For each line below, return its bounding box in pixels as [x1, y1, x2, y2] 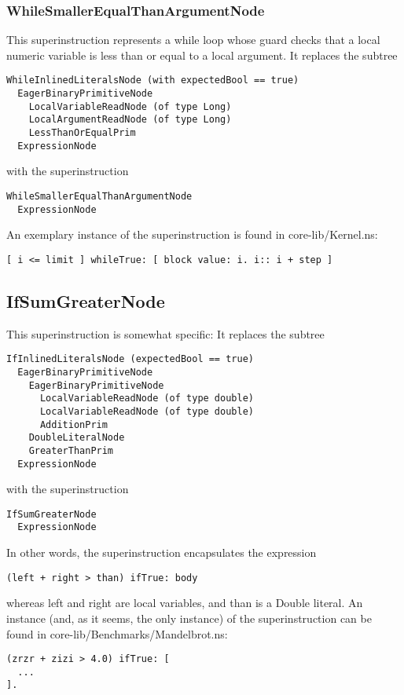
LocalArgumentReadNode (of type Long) [28, 114, 232, 126]
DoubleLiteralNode [28, 432, 125, 444]
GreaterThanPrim [28, 444, 114, 456]
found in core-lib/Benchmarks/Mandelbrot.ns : [6, 625, 228, 642]
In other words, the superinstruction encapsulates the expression [6, 544, 317, 561]
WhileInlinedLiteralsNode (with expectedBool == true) [6, 75, 299, 86]
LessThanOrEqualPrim [28, 127, 136, 139]
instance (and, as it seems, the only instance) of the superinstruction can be [6, 609, 372, 626]
